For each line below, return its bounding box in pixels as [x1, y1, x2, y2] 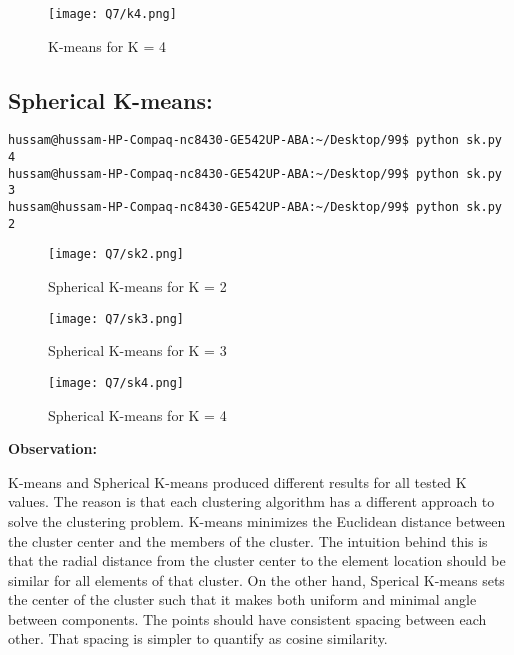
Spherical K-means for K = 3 [48, 340, 227, 361]
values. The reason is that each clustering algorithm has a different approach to [8, 491, 495, 512]
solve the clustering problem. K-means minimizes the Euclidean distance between [8, 510, 506, 531]
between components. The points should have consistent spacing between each [8, 608, 487, 629]
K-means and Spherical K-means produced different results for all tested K [8, 471, 467, 492]
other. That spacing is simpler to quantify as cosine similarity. [8, 628, 388, 649]
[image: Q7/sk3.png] [48, 311, 185, 326]
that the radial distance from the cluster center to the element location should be [8, 550, 506, 571]
